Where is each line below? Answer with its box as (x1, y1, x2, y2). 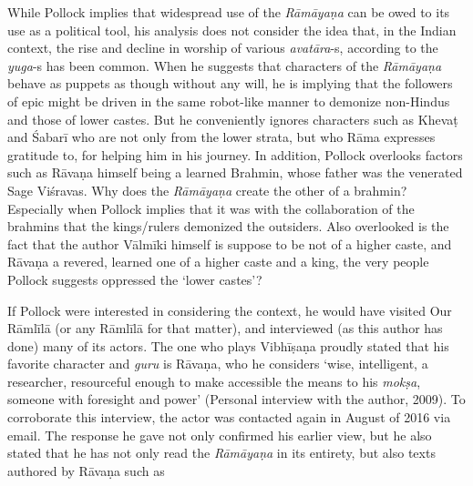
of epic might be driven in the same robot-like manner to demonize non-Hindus (7, 91, 450, 110)
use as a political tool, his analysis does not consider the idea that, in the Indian (7, 20, 457, 39)
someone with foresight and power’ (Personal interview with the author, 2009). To (7, 390, 466, 409)
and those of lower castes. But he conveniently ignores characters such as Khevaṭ (7, 109, 458, 128)
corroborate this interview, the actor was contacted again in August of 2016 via (7, 408, 451, 427)
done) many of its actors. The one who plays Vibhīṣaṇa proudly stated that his (7, 336, 449, 355)
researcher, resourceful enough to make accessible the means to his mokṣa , (7, 371, 421, 390)
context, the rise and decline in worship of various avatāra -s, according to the (7, 38, 438, 57)
